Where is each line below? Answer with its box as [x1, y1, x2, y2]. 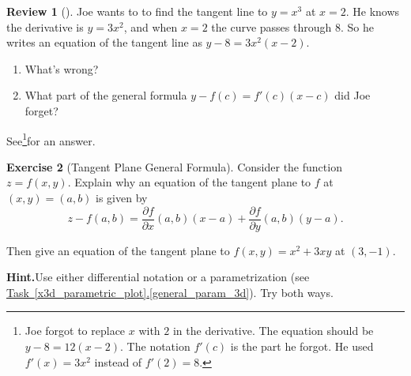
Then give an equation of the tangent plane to [6, 242, 230, 258]
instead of [94, 353, 142, 370]
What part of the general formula [25, 87, 187, 103]
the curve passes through [211, 18, 332, 35]
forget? [25, 102, 58, 118]
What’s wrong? [25, 60, 99, 77]
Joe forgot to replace [25, 322, 126, 339]
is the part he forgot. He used [230, 338, 374, 355]
